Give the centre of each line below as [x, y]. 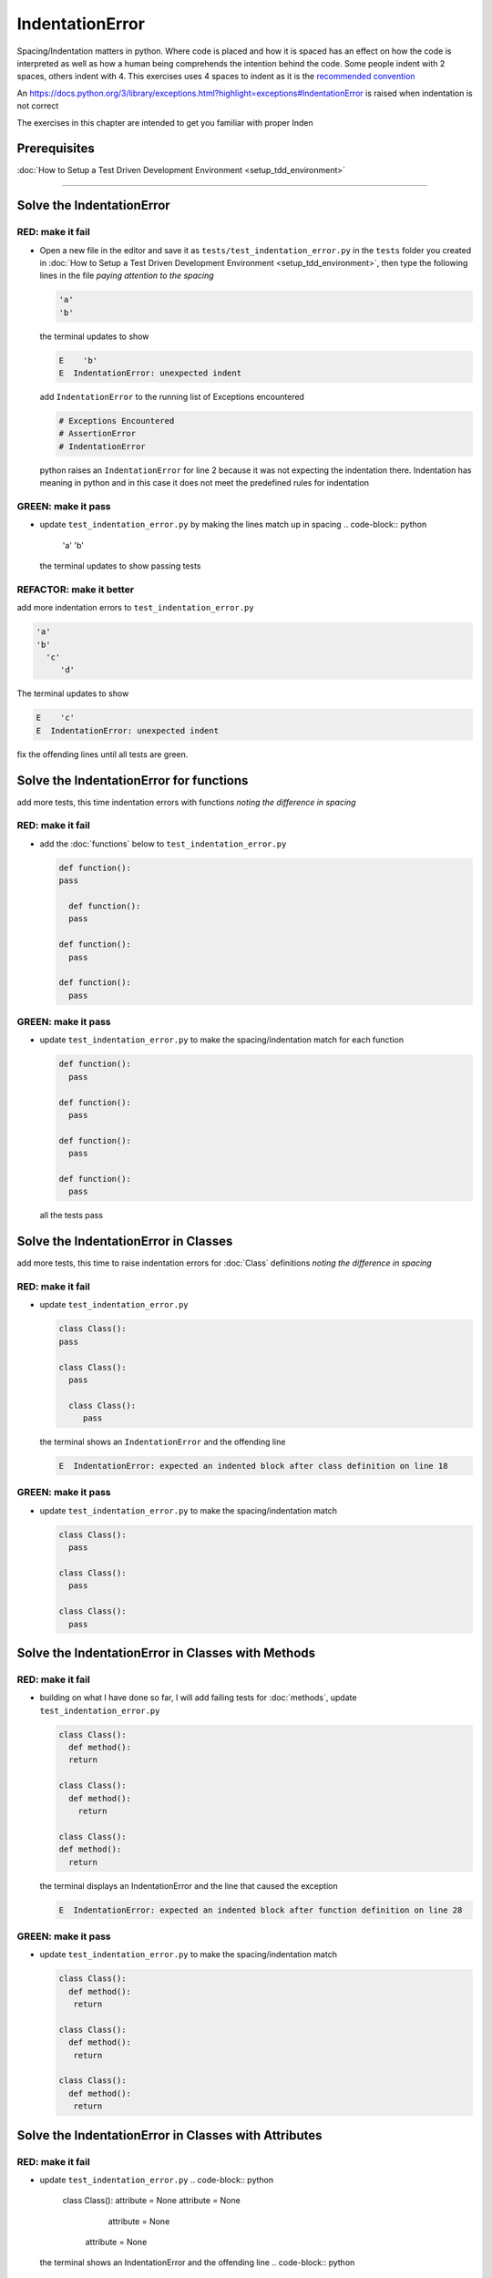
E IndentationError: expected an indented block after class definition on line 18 [253, 1466]
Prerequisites [56, 149]
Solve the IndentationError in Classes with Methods [166, 1652]
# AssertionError [97, 434]
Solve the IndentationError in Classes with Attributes [169, 2135]
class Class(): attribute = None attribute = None [151, 2201]
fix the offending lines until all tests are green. [102, 754]
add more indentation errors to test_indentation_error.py [135, 608]
